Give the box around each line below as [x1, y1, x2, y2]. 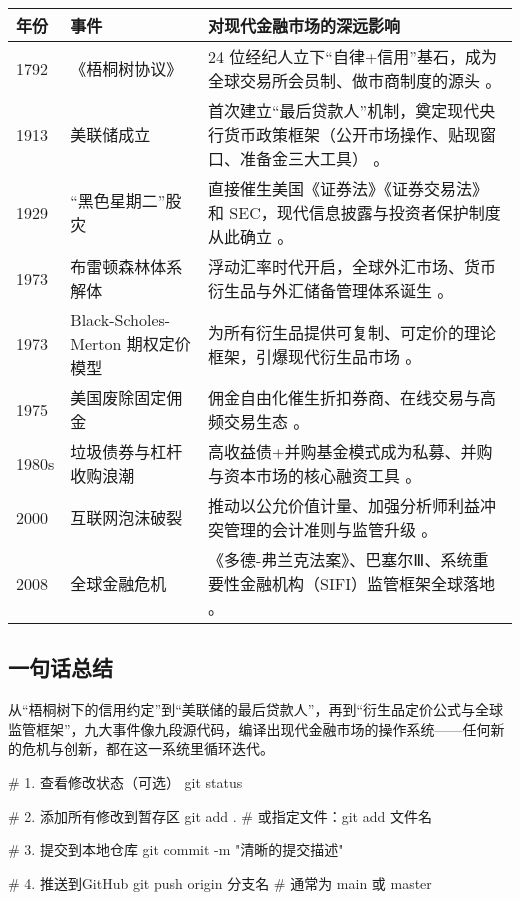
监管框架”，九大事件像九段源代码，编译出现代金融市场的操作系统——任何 [8, 718, 491, 739]
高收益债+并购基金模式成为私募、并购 [208, 440, 493, 463]
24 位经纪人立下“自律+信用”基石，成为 [208, 45, 497, 68]
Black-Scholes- [70, 308, 171, 331]
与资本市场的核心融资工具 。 [208, 464, 422, 487]
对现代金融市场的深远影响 [208, 14, 401, 37]
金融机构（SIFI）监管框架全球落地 [240, 572, 495, 595]
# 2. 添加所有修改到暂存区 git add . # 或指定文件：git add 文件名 [8, 805, 432, 826]
